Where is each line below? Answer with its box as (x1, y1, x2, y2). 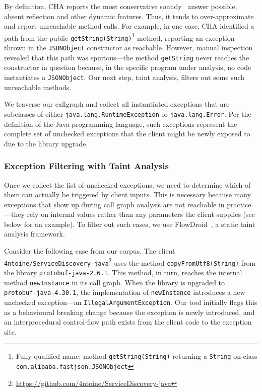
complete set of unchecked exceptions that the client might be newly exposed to (4, 128, 250, 139)
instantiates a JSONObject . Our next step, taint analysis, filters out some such (4, 72, 245, 82)
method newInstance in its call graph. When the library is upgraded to (4, 277, 225, 287)
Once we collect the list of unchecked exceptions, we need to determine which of (4, 179, 251, 190)
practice (227, 199, 251, 209)
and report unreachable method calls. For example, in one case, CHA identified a (4, 21, 254, 31)
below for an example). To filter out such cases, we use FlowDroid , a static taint (4, 218, 255, 229)
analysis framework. (4, 228, 65, 239)
